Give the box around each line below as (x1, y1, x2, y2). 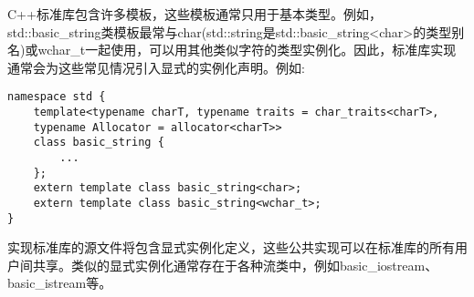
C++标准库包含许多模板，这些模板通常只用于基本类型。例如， (7, 5, 382, 23)
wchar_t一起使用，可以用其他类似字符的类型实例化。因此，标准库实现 (37, 40, 457, 59)
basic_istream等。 (7, 273, 112, 292)
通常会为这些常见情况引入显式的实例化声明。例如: (7, 57, 305, 77)
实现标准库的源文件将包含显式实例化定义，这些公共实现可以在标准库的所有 (7, 238, 455, 257)
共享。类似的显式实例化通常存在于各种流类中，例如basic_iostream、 (32, 255, 438, 274)
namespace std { (7, 90, 106, 104)
